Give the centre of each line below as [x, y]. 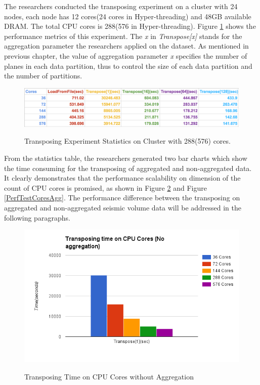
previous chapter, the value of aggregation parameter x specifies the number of [126, 55]
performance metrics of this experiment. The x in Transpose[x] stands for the [123, 36]
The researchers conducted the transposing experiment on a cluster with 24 [121, 6]
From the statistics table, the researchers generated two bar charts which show [126, 158]
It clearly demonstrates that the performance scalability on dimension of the [122, 178]
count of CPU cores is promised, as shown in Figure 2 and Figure [105, 187]
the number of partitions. [43, 76]
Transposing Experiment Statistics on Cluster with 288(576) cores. [127, 141]
